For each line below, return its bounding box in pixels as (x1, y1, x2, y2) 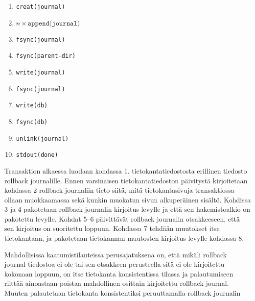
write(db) (16, 102, 48, 109)
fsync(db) (16, 118, 48, 125)
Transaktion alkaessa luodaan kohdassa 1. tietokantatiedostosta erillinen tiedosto (4, 165, 247, 176)
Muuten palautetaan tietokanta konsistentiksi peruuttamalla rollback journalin (4, 288, 241, 298)
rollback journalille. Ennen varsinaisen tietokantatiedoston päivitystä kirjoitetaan (4, 175, 248, 185)
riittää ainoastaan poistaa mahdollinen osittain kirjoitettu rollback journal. (4, 278, 229, 288)
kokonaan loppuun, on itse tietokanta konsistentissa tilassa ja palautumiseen (4, 268, 233, 278)
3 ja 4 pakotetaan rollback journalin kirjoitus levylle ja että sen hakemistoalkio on (4, 204, 251, 214)
